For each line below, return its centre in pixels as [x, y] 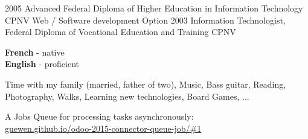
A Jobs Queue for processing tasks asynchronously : [99, 116]
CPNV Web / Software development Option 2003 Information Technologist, [145, 20]
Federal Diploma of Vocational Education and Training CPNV [120, 32]
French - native [35, 52]
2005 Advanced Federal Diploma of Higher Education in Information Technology [154, 8]
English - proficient [42, 64]
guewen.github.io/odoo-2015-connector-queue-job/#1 [103, 128]
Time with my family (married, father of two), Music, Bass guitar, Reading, [146, 84]
